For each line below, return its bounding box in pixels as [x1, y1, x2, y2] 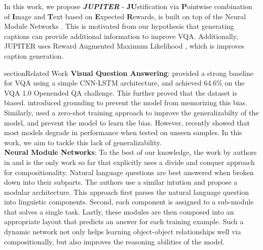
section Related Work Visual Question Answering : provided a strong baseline [4, 67, 253, 78]
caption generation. [4, 50, 64, 61]
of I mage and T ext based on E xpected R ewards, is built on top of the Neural [4, 11, 246, 21]
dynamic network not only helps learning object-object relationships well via [4, 226, 241, 237]
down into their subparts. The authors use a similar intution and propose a [4, 177, 238, 187]
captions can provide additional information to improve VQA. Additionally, [4, 30, 238, 41]
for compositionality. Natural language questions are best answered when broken [4, 166, 254, 177]
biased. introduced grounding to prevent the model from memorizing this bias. [4, 97, 247, 108]
